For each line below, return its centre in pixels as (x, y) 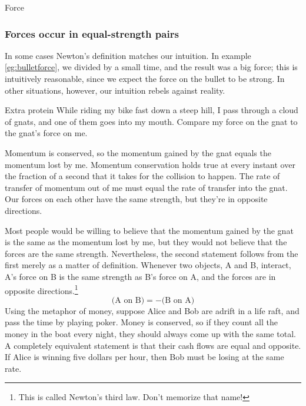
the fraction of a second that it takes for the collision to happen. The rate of (142, 176)
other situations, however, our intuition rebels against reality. (115, 90)
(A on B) (128, 300)
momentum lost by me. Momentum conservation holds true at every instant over (150, 164)
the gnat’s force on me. (46, 133)
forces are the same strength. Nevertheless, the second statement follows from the (152, 253)
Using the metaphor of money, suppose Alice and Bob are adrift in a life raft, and (152, 310)
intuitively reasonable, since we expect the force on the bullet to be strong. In (145, 78)
